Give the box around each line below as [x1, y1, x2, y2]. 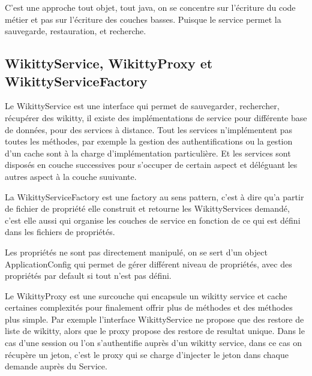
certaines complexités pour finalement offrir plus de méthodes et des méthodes [5, 301, 293, 314]
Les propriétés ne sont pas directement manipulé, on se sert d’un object [5, 245, 268, 258]
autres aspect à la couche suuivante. [5, 170, 137, 182]
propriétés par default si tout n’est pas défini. [5, 269, 172, 282]
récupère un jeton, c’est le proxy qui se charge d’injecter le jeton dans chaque [5, 348, 289, 360]
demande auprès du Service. [5, 360, 107, 372]
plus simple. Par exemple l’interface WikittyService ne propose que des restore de [5, 312, 304, 325]
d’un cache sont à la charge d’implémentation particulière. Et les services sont [5, 146, 291, 159]
